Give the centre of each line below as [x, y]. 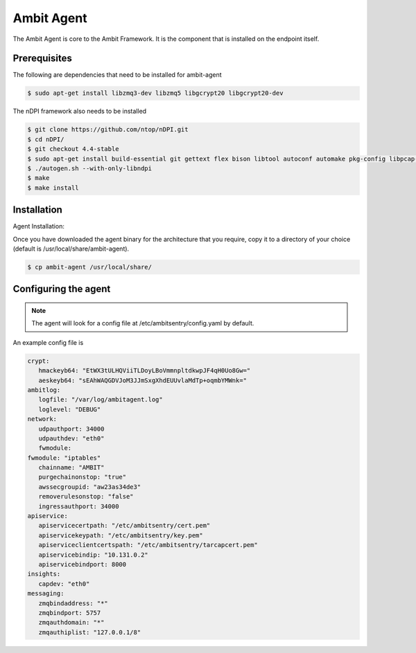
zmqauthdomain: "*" [71, 623]
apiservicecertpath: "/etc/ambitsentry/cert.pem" [124, 526]
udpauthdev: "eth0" [71, 438]
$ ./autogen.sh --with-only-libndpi [90, 168]
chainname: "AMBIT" [71, 468]
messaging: [46, 593]
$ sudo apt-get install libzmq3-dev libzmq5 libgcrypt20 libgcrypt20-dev [155, 93]
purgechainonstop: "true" [83, 477]
